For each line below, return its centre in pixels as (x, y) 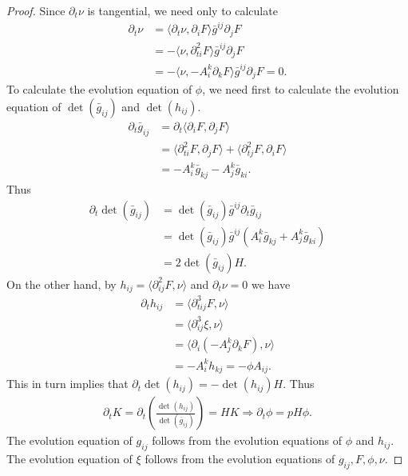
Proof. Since (36, 10)
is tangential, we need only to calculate (182, 10)
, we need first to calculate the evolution (301, 89)
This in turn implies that (67, 384)
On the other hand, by (61, 284)
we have (271, 284)
